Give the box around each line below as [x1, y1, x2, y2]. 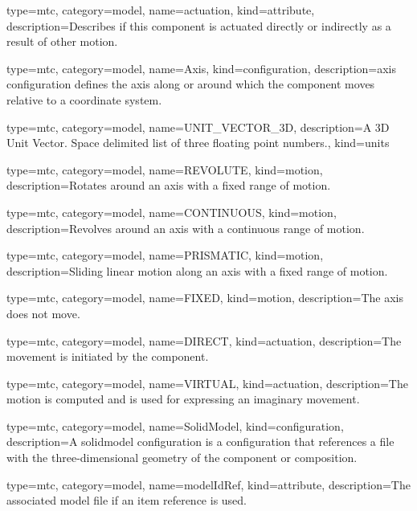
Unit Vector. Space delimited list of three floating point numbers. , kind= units [6, 134, 390, 151]
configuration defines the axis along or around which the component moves [6, 76, 375, 92]
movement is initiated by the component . [6, 348, 209, 365]
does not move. [6, 305, 80, 321]
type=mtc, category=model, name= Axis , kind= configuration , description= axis [6, 59, 397, 76]
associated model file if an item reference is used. [6, 492, 247, 509]
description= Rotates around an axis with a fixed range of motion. [6, 177, 331, 194]
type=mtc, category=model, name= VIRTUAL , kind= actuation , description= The [6, 374, 408, 391]
